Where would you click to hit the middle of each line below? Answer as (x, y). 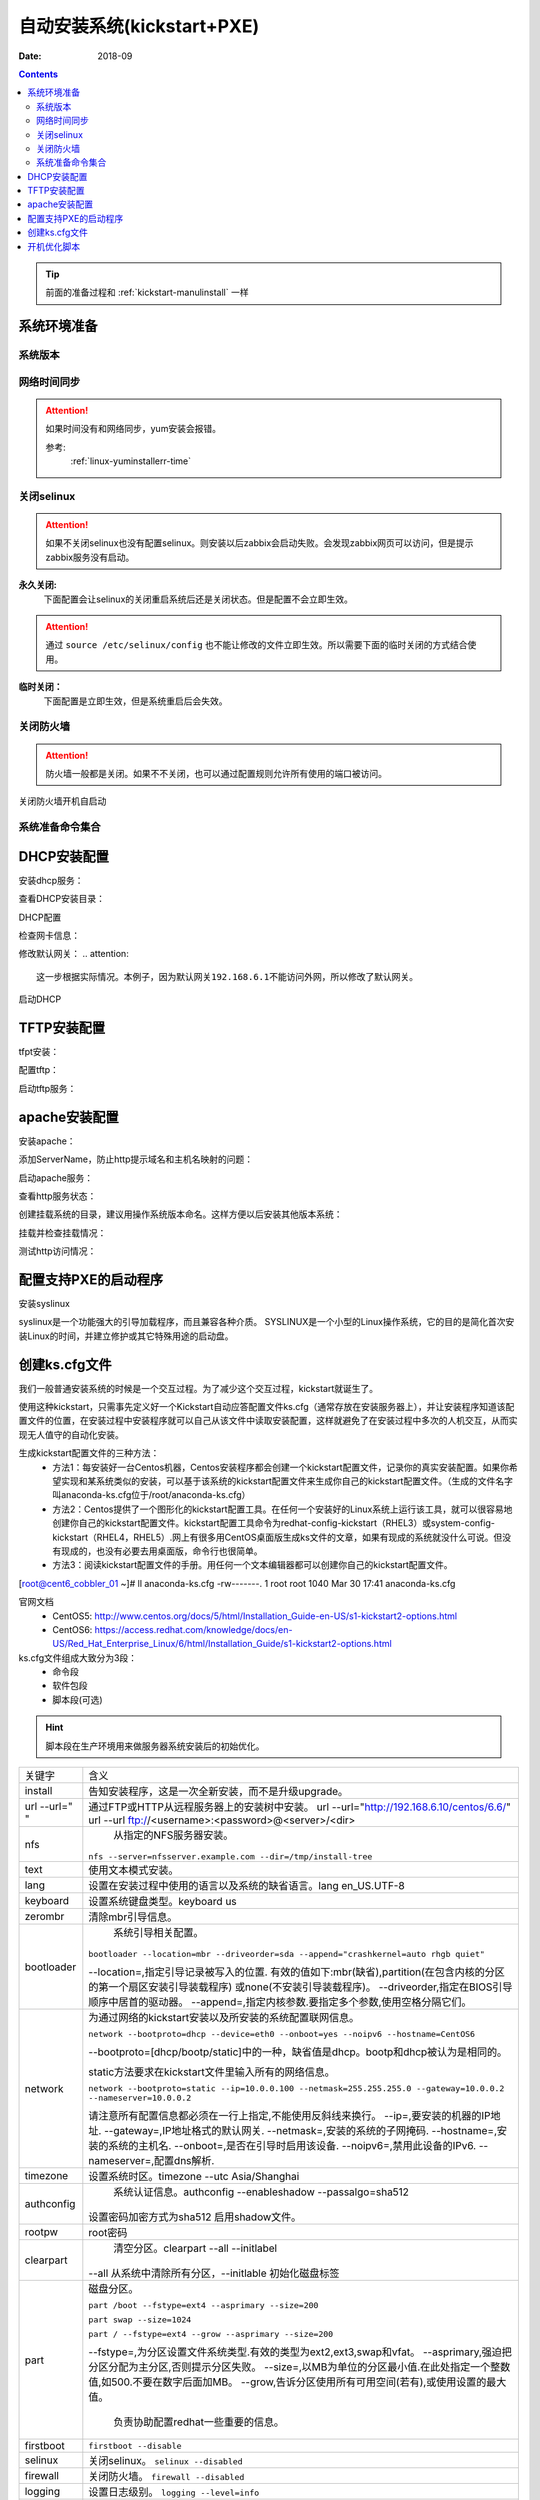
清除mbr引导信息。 (133, 1917)
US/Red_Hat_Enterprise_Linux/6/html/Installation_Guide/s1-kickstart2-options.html (222, 1644)
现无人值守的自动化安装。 (71, 1434)
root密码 (108, 2233)
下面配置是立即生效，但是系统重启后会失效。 (135, 701)
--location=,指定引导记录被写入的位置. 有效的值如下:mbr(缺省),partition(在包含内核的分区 (296, 1972)
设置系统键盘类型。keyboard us (162, 1902)
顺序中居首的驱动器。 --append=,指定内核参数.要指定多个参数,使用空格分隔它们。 (280, 2002)
